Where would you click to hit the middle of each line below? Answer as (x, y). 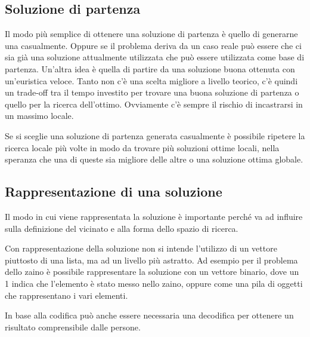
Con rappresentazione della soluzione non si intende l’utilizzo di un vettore (141, 248)
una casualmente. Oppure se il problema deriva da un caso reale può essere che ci (153, 45)
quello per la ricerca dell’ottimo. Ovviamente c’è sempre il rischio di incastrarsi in (154, 104)
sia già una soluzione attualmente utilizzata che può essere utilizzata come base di (155, 57)
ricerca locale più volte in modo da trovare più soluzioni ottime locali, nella (142, 147)
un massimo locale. (39, 116)
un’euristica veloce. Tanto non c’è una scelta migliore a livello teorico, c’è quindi (151, 80)
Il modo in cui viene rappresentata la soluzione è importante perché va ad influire (154, 216)
